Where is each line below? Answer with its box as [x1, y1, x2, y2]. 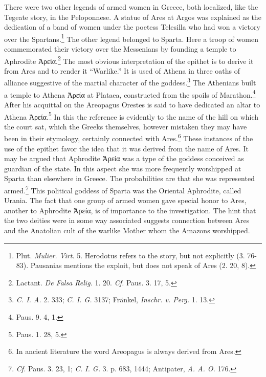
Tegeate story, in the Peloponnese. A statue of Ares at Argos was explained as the [4, 11, 261, 22]
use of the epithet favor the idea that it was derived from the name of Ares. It [4, 143, 249, 153]
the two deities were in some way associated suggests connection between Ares [4, 215, 250, 226]
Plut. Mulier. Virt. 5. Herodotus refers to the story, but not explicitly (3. [16, 250, 245, 260]
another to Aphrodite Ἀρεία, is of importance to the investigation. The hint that [4, 205, 256, 215]
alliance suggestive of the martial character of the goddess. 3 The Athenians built [4, 76, 256, 88]
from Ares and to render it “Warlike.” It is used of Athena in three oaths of [4, 65, 240, 76]
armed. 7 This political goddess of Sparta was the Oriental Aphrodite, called [4, 184, 241, 195]
